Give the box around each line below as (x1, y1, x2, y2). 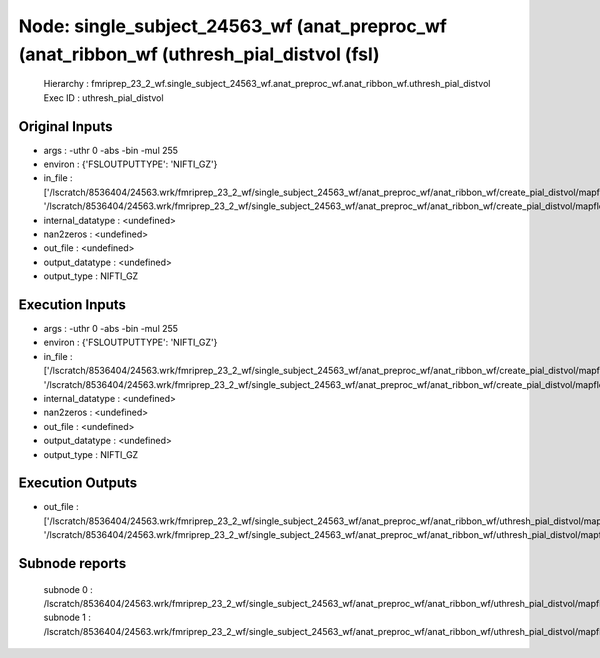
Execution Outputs (18, 475, 138, 492)
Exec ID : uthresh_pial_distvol (43, 91, 164, 104)
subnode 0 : (43, 583, 94, 595)
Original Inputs (18, 118, 113, 135)
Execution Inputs (18, 296, 127, 313)
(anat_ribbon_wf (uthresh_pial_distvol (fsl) (18, 43, 380, 65)
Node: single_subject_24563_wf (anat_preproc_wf (18, 15, 447, 37)
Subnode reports (18, 555, 127, 572)
